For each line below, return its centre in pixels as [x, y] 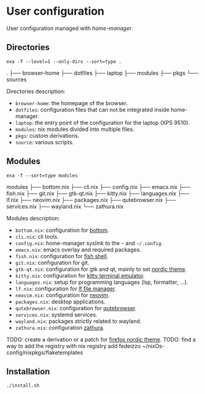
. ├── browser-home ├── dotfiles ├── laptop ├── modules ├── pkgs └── [102, 73]
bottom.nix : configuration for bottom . [62, 230]
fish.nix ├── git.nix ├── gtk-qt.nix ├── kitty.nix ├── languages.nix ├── [98, 193]
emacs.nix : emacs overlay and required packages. [78, 250]
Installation [28, 371]
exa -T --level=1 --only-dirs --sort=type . [64, 61]
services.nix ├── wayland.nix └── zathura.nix [65, 206]
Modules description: [33, 218]
